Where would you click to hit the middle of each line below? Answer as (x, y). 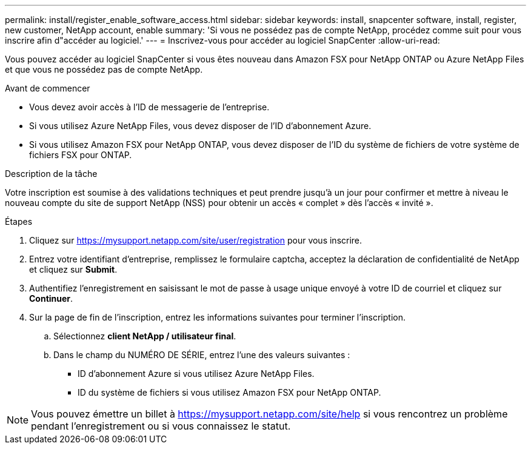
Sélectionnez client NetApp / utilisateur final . (145, 336)
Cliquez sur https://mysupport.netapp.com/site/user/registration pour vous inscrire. (196, 240)
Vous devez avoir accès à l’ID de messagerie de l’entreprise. (149, 107)
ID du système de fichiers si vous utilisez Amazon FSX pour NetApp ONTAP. (229, 392)
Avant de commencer (48, 88)
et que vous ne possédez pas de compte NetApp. (104, 69)
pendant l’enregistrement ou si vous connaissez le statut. (161, 426)
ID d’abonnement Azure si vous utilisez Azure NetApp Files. (196, 374)
